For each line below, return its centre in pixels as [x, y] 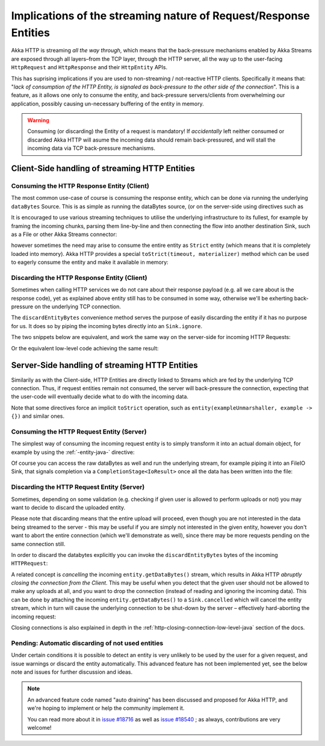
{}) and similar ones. [38, 416]
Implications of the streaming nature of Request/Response [160, 16]
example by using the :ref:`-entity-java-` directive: [73, 452]
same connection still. [38, 544]
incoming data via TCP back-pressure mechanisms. [91, 148]
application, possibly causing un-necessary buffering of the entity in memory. [107, 104]
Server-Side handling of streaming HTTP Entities [104, 365]
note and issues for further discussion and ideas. [72, 672]
